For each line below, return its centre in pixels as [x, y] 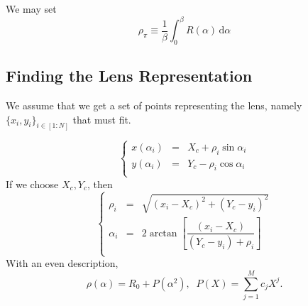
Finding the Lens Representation [129, 76]
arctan [163, 233]
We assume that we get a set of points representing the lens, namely [154, 105]
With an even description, [62, 263]
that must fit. [102, 119]
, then [100, 184]
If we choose [32, 184]
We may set [31, 9]
